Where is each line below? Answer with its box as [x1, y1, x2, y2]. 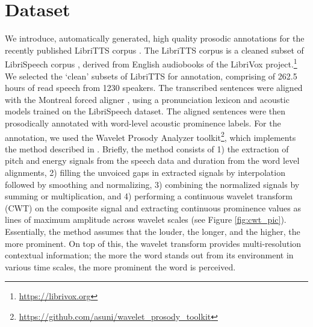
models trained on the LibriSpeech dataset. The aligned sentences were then [5, 105, 286, 117]
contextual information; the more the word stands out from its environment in [5, 249, 294, 261]
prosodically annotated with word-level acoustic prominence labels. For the [5, 116, 281, 129]
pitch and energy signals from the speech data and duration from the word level [5, 154, 300, 167]
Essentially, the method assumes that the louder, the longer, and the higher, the [5, 225, 300, 237]
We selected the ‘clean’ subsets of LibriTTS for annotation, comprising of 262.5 [5, 69, 297, 82]
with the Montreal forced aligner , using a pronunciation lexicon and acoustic [5, 93, 290, 105]
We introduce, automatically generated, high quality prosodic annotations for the [5, 32, 305, 45]
